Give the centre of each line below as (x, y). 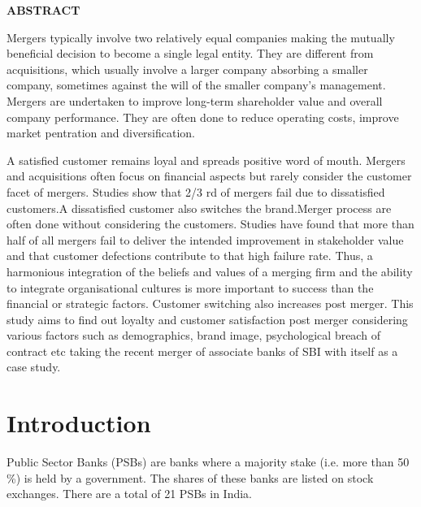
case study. (34, 367)
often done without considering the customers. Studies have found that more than (210, 224)
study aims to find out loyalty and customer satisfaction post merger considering (207, 319)
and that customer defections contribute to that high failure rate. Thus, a (190, 256)
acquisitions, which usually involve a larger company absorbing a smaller (187, 69)
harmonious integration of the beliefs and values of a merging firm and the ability (210, 271)
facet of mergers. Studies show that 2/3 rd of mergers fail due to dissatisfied (196, 191)
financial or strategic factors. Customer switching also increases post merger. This (210, 303)
